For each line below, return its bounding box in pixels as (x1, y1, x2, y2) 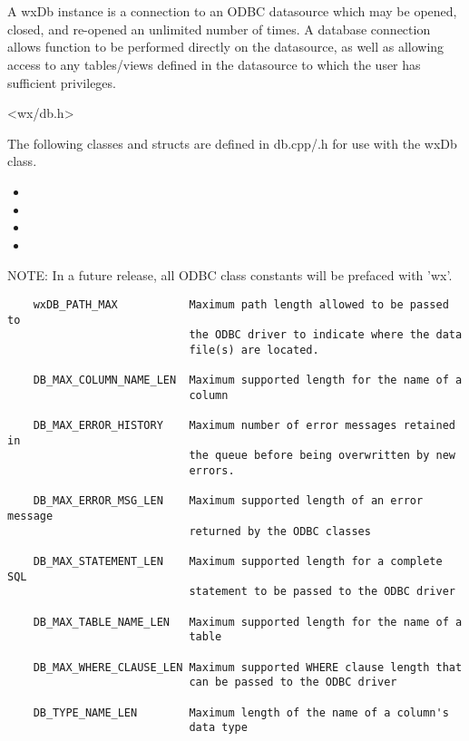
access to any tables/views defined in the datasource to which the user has (7, 54, 421, 73)
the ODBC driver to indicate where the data (189, 328, 463, 342)
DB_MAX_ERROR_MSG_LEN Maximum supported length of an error (33, 494, 424, 508)
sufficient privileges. (7, 73, 116, 92)
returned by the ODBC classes (189, 524, 371, 538)
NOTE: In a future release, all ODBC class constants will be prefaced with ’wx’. (7, 266, 453, 285)
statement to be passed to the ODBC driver (189, 585, 455, 599)
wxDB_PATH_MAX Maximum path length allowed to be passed (33, 297, 449, 311)
